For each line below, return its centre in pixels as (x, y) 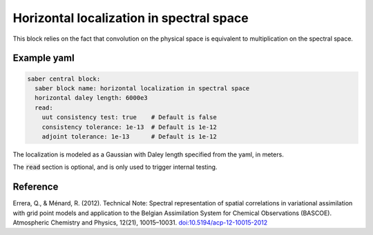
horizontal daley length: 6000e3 (91, 98)
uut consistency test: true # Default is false (129, 118)
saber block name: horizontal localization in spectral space (142, 88)
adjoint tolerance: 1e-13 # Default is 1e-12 (129, 136)
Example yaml (44, 58)
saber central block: (64, 79)
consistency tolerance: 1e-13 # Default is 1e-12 (129, 127)
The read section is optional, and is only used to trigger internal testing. (115, 167)
